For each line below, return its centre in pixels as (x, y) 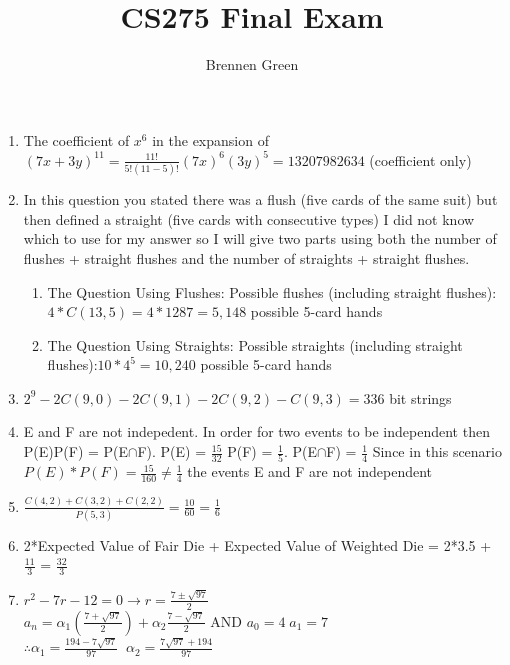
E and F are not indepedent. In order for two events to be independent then (256, 431)
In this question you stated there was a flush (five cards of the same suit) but (260, 199)
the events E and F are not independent (310, 471)
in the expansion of (210, 139)
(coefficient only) (420, 159)
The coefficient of (76, 139)
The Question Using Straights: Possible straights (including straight (255, 344)
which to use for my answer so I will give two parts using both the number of (260, 238)
